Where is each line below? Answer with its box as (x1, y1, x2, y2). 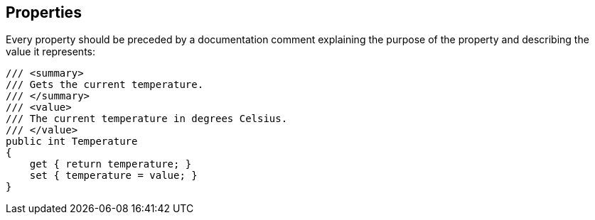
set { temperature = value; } (29, 170, 198, 182)
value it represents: (6, 45, 95, 58)
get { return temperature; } (29, 158, 192, 170)
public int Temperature (6, 136, 138, 148)
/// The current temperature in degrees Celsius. (6, 113, 288, 125)
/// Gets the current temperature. (6, 79, 204, 91)
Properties (6, 4, 82, 21)
